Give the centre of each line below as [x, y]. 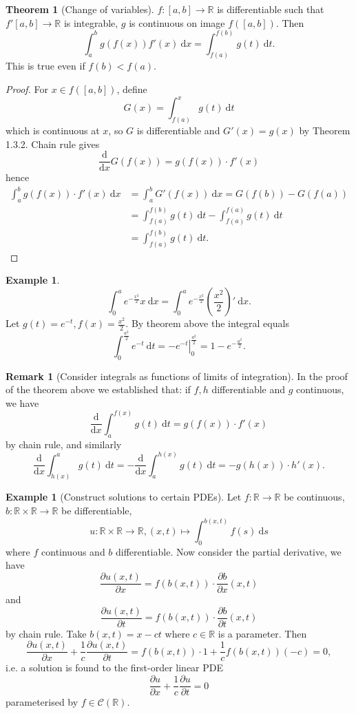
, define [132, 89]
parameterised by [42, 702]
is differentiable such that [271, 9]
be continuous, [314, 497]
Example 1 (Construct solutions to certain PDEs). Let [124, 497]
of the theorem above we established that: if [98, 389]
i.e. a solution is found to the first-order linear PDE [115, 668]
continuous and [73, 551]
